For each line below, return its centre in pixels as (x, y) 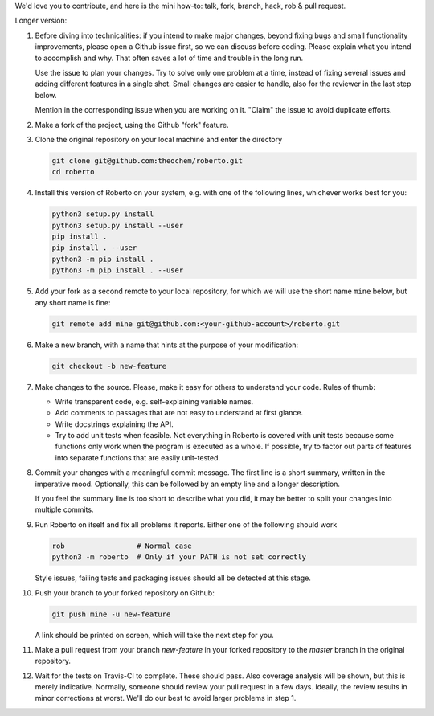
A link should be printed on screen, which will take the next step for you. (155, 635)
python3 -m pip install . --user (118, 270)
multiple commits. (64, 509)
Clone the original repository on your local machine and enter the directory (159, 139)
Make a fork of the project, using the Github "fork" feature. (132, 125)
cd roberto (73, 172)
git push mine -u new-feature (111, 614)
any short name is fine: (73, 302)
